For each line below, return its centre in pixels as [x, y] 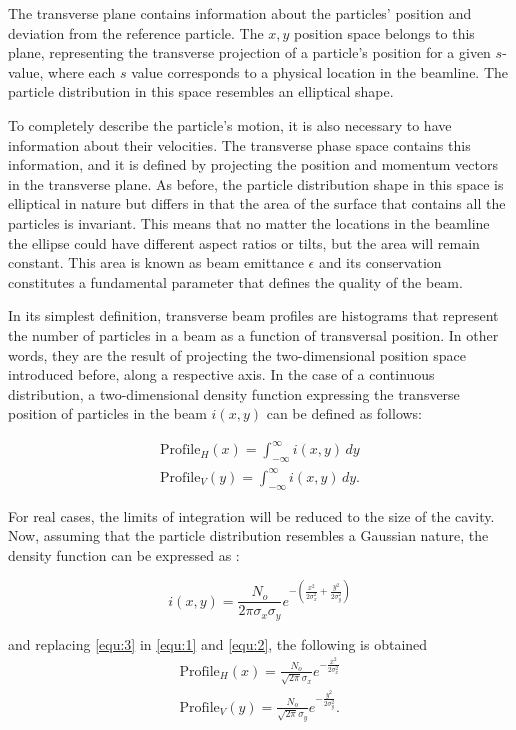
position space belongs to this [384, 32]
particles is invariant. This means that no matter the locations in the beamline [249, 222]
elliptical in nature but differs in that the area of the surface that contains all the [257, 203]
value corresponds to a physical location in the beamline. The [320, 71]
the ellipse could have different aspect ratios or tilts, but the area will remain [244, 242]
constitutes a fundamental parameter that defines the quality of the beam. [235, 281]
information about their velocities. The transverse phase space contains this [239, 144]
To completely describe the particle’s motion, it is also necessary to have [230, 124]
